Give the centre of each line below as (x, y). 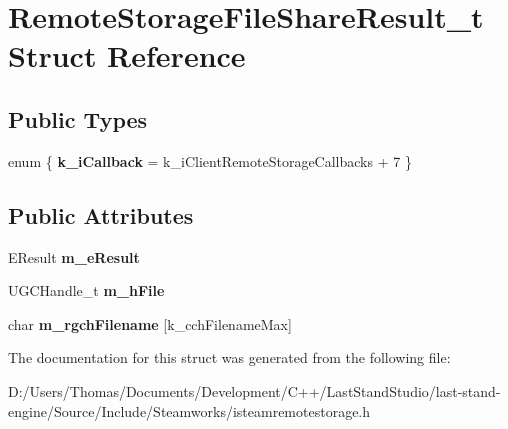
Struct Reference (127, 55)
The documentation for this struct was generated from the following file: (229, 357)
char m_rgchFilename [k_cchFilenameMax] (150, 323)
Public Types (78, 118)
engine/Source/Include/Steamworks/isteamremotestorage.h (189, 410)
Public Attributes (101, 214)
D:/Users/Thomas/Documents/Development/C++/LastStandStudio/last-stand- (254, 390)
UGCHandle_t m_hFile (86, 290)
